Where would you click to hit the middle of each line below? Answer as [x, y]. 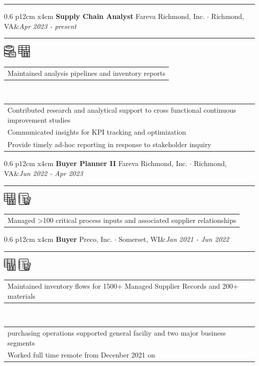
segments [21, 342]
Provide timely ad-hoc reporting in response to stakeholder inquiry [110, 144]
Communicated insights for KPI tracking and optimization [97, 132]
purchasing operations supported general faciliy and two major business [117, 332]
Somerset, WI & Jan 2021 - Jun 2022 [174, 239]
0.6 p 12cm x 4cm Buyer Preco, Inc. [58, 239]
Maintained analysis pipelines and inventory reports [87, 73]
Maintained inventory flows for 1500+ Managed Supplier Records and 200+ [123, 285]
